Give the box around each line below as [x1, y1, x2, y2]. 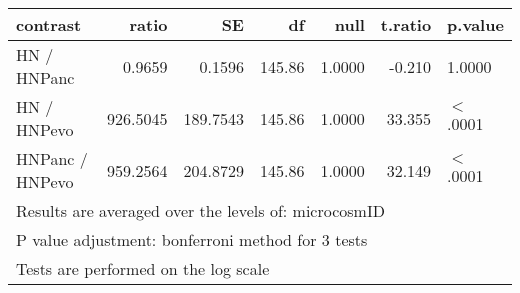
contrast [16, 13, 82, 36]
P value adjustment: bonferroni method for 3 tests [16, 228, 368, 251]
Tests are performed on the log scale [16, 257, 270, 280]
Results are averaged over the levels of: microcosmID [16, 199, 385, 222]
